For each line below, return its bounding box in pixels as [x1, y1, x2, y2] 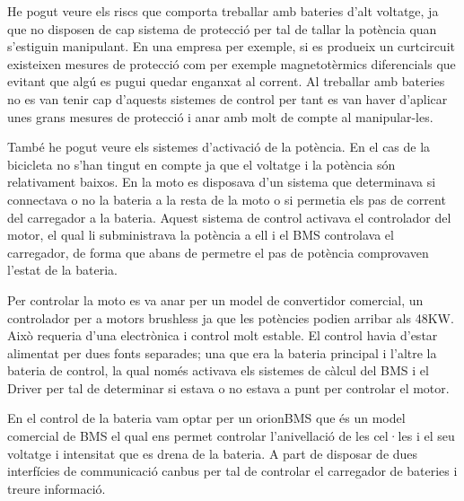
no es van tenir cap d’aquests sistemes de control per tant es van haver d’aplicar [7, 89, 448, 108]
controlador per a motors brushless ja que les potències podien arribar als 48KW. [7, 308, 454, 327]
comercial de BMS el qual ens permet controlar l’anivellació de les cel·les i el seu [7, 426, 455, 445]
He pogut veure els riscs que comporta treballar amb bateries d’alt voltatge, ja [7, 2, 439, 20]
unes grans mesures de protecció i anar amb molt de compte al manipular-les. [7, 107, 433, 126]
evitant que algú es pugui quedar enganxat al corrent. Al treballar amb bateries [7, 72, 445, 91]
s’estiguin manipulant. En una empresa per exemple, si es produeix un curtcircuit [7, 37, 455, 56]
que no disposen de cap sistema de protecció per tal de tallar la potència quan [7, 19, 437, 38]
